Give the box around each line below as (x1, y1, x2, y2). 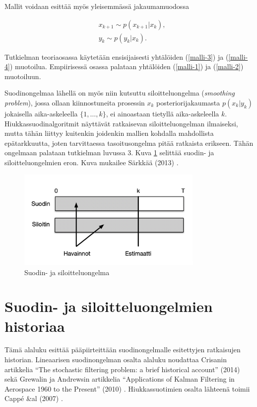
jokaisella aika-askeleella (4, 108, 78, 119)
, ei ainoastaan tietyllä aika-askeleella (106, 108, 219, 119)
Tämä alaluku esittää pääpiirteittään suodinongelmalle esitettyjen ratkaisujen (4, 344, 241, 355)
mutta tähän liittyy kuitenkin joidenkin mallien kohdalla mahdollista (4, 128, 214, 138)
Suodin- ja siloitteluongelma (24, 267, 110, 277)
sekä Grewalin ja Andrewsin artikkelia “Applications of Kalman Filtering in (4, 374, 235, 384)
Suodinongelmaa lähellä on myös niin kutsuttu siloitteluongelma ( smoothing (4, 88, 235, 98)
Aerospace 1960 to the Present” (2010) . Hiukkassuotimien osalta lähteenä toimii (4, 383, 250, 394)
